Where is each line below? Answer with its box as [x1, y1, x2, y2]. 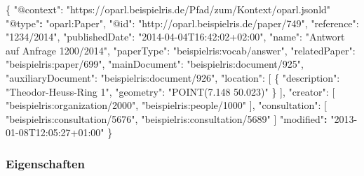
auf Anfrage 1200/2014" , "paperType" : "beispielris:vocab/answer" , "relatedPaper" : [6, 43, 356, 57]
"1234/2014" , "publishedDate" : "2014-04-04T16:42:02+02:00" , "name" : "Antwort [6, 29, 345, 44]
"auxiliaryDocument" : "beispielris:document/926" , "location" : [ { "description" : [6, 70, 340, 85]
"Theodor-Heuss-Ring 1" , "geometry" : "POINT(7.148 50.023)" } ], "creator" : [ [6, 84, 335, 98]
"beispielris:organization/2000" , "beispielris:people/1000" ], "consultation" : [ [6, 98, 327, 112]
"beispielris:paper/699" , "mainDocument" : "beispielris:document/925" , [6, 57, 304, 71]
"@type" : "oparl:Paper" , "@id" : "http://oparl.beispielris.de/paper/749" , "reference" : [6, 15, 359, 30]
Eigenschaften [6, 154, 86, 172]
